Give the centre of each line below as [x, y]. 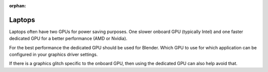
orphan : [18, 6]
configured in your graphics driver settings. [53, 55]
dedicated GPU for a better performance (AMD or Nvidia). [68, 38]
